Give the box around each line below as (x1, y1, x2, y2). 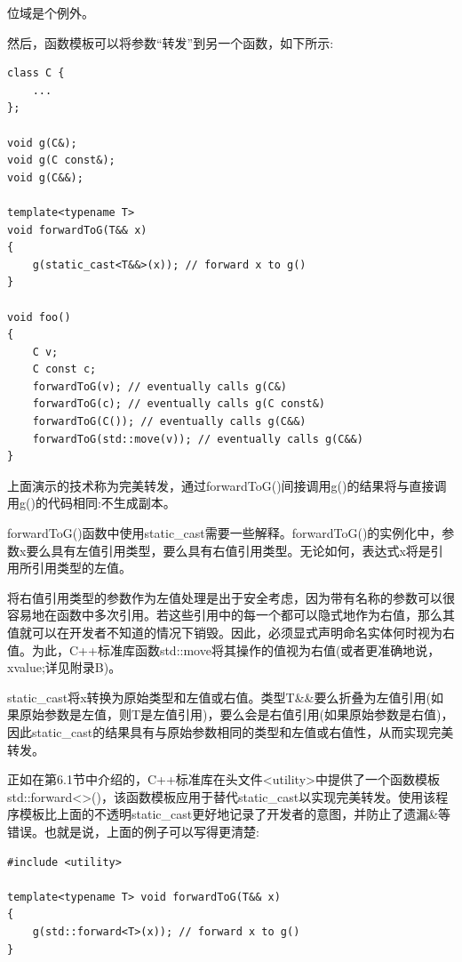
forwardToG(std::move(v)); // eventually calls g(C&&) (32, 432, 363, 445)
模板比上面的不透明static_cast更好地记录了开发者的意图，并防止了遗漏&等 (19, 805, 451, 823)
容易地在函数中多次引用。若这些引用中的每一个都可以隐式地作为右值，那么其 (7, 605, 455, 624)
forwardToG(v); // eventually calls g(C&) (32, 380, 287, 393)
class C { (7, 67, 65, 80)
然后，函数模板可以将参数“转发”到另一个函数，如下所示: (7, 33, 334, 52)
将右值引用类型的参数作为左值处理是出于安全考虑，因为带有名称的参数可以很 (7, 588, 455, 606)
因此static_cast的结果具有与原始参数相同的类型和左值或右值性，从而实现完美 (7, 722, 454, 741)
